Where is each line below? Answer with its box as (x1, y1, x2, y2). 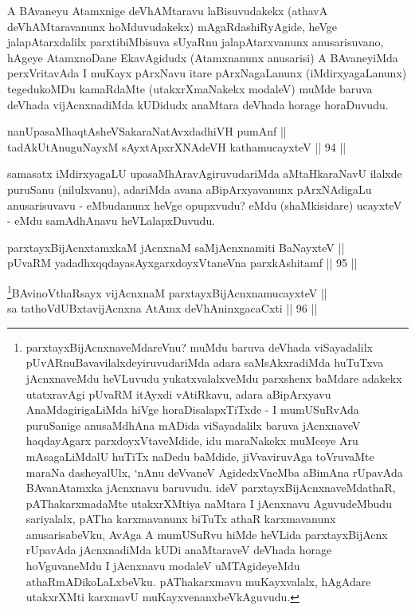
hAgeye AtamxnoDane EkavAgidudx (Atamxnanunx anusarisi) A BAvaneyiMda (7, 49, 398, 65)
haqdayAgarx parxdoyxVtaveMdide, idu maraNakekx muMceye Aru (25, 432, 358, 449)
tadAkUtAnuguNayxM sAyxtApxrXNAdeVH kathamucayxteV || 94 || (7, 138, 346, 155)
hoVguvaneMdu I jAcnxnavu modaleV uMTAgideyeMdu (25, 557, 300, 574)
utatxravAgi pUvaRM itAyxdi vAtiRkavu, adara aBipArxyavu (25, 385, 331, 402)
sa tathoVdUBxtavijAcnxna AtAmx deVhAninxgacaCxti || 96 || (7, 300, 318, 317)
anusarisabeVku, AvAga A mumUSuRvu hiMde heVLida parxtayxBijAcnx (25, 525, 388, 542)
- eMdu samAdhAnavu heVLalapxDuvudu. (7, 212, 216, 229)
